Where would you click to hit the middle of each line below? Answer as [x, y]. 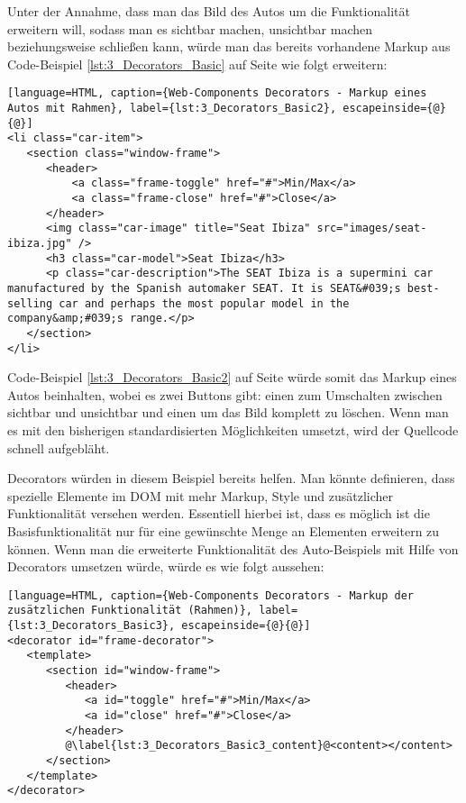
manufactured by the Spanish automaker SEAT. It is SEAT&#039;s [204, 288]
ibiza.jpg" [40, 243]
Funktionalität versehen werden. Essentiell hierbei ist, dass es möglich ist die [219, 513]
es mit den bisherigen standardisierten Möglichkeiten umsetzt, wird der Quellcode [233, 429]
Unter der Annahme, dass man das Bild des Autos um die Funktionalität [209, 11]
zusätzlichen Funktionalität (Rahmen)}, [130, 611]
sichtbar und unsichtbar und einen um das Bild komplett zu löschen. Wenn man [228, 412]
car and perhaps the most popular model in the [204, 303]
